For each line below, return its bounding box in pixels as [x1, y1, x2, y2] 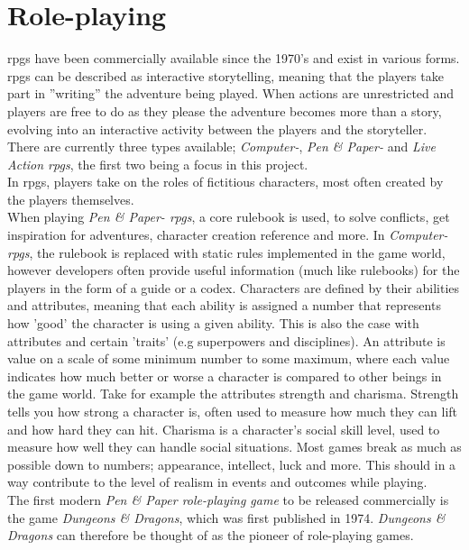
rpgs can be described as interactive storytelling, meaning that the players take [7, 66, 444, 85]
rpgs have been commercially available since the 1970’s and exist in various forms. [7, 49, 460, 68]
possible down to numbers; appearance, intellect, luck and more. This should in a [7, 454, 456, 473]
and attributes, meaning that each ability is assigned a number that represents [7, 296, 441, 315]
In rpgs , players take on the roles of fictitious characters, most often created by [7, 172, 444, 191]
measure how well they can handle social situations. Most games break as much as [7, 437, 462, 456]
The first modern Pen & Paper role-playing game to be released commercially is [7, 490, 449, 509]
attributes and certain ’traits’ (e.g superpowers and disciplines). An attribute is [7, 331, 446, 350]
